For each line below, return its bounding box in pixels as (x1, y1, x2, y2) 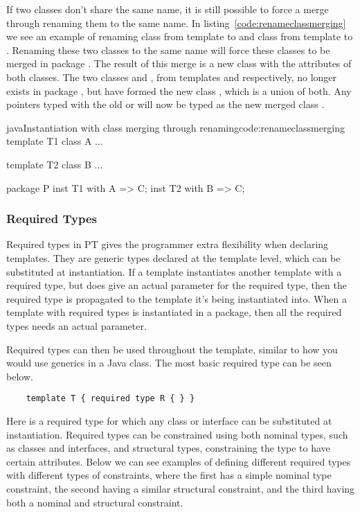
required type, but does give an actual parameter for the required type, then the (6, 278, 347, 292)
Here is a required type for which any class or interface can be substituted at (6, 413, 332, 427)
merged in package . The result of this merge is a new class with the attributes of (6, 56, 352, 71)
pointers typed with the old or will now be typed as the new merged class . (6, 97, 325, 112)
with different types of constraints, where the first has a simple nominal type (6, 468, 332, 482)
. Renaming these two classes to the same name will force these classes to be (6, 42, 330, 57)
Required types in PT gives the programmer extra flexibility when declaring (6, 237, 329, 251)
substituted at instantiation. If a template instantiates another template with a (6, 264, 342, 279)
